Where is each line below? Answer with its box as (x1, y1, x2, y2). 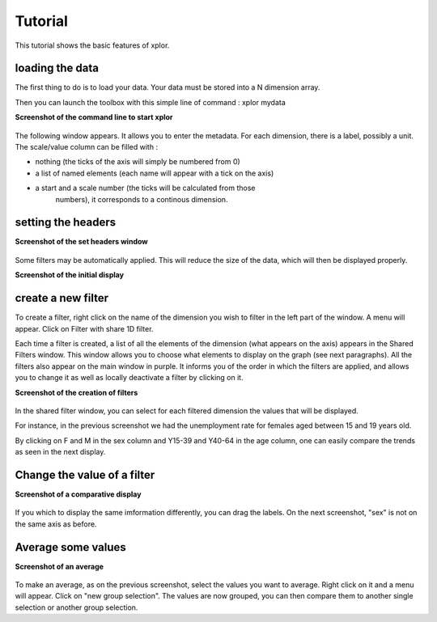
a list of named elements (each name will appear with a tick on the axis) (35, 168, 274, 178)
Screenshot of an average (15, 561, 104, 571)
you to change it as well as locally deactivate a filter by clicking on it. (15, 373, 244, 383)
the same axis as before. (15, 518, 97, 529)
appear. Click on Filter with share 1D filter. (15, 324, 154, 333)
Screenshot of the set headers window (15, 237, 149, 247)
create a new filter (15, 291, 109, 305)
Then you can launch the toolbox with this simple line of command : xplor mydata (15, 97, 286, 107)
